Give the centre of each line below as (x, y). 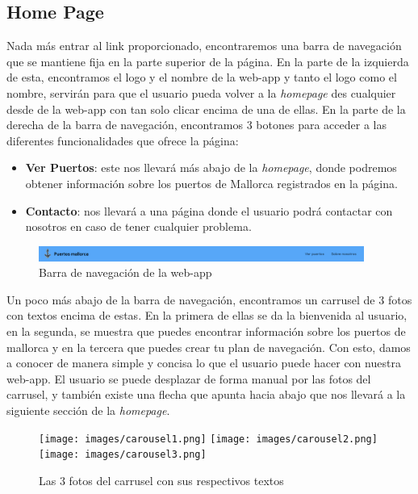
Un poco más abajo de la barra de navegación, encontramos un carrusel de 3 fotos (209, 299)
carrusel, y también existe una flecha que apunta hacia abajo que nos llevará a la (206, 394)
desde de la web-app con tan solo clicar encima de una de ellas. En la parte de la (206, 109)
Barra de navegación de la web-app (125, 272)
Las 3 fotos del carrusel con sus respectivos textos (161, 480)
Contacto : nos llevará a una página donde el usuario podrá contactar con (209, 210)
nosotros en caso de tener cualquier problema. (138, 226)
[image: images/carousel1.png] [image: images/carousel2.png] (208, 439)
